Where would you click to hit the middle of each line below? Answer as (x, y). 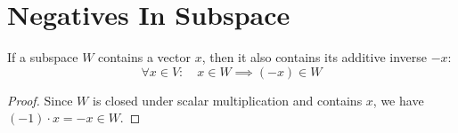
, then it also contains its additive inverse (314, 57)
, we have (398, 100)
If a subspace (43, 57)
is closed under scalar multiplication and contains (227, 100)
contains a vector (144, 57)
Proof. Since (40, 100)
